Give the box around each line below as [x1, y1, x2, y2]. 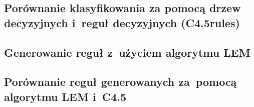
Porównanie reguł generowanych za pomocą [4, 74, 237, 89]
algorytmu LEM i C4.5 [4, 88, 127, 104]
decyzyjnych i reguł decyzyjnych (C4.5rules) [4, 15, 240, 30]
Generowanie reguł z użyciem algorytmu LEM [4, 44, 250, 60]
